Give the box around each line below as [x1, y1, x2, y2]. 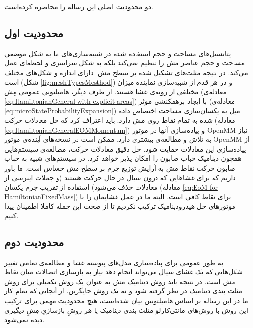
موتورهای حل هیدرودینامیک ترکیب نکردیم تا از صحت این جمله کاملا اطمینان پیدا [4, 201, 235, 211]
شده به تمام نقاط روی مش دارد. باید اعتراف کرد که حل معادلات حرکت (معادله [4, 115, 235, 125]
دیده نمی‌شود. [4, 314, 45, 325]
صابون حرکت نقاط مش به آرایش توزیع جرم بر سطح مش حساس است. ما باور [4, 162, 235, 173]
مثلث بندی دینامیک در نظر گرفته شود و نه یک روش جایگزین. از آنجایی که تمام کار [4, 286, 243, 296]
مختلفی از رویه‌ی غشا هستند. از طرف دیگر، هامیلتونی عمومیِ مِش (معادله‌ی [4, 86, 227, 96]
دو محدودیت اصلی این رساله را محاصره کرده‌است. [4, 1, 153, 11]
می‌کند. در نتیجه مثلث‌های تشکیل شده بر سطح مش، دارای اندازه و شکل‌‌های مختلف [4, 67, 248, 77]
